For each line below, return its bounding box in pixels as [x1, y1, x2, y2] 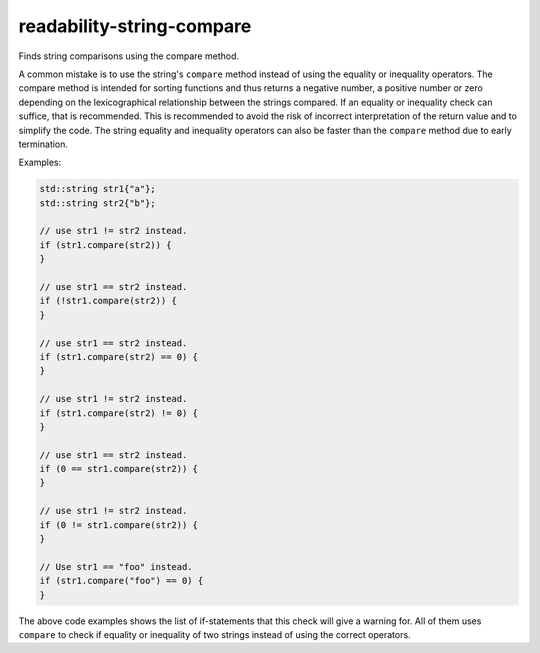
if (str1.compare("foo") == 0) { [39, 575, 204, 587]
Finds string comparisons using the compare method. [18, 50, 240, 62]
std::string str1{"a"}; [39, 183, 157, 195]
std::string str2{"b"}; [39, 197, 157, 209]
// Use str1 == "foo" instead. [39, 561, 194, 572]
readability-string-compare [18, 15, 252, 37]
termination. [18, 138, 69, 150]
